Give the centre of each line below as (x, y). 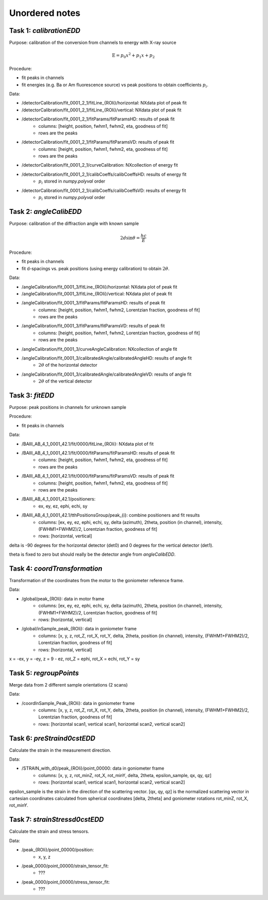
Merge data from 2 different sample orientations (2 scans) (68, 685)
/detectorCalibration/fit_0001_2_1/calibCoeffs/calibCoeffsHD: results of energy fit (104, 174)
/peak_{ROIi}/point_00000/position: (58, 850)
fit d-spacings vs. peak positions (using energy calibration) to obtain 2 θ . (96, 268)
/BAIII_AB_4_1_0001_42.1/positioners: (59, 499)
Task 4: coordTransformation (56, 568)
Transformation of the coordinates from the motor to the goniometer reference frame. (97, 581)
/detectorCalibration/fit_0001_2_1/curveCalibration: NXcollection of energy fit (100, 165)
